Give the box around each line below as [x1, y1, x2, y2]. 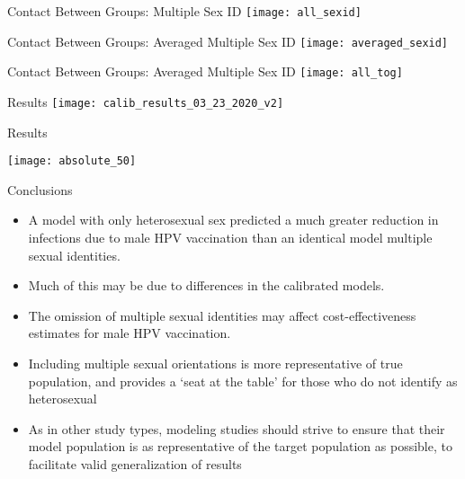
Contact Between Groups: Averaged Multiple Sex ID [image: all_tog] [7, 62, 403, 81]
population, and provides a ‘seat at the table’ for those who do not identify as [28, 371, 458, 390]
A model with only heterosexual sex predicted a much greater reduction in [28, 210, 439, 229]
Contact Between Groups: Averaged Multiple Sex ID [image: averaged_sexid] [7, 31, 449, 50]
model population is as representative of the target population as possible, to [28, 437, 452, 456]
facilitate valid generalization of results [28, 455, 242, 473]
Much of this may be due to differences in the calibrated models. [28, 276, 385, 295]
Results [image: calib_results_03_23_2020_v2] [7, 92, 284, 111]
